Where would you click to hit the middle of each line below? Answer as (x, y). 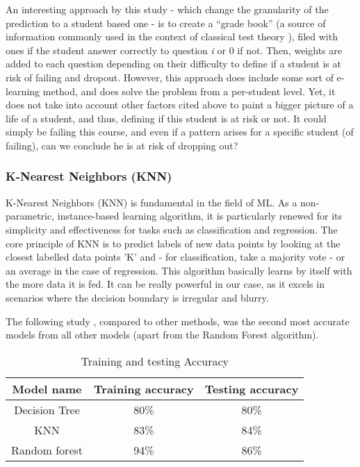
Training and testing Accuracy (155, 361)
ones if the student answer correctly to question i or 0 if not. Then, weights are (174, 50)
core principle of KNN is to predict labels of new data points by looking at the (173, 243)
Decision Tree (47, 409)
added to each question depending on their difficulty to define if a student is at (173, 64)
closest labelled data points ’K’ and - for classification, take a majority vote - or (175, 257)
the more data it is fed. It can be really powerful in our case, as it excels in (165, 284)
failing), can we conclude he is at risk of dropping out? (122, 145)
